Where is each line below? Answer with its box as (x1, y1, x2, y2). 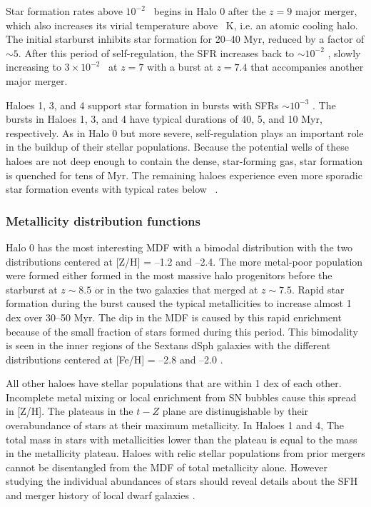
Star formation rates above (6, 4, 123, 18)
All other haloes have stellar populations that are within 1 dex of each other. (6, 376, 342, 391)
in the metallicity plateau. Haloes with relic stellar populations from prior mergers (6, 446, 365, 461)
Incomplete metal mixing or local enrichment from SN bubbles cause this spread (6, 389, 357, 404)
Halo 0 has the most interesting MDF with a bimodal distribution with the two (6, 239, 353, 254)
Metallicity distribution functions (6, 211, 200, 229)
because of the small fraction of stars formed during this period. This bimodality (6, 323, 358, 338)
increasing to (6, 59, 61, 74)
